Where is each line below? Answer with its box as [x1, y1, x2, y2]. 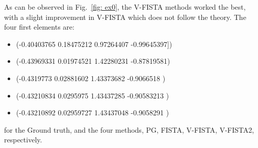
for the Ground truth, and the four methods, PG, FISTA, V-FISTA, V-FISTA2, [4, 124, 254, 135]
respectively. [4, 134, 42, 145]
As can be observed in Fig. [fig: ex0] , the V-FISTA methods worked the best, [4, 2, 246, 12]
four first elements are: [4, 21, 74, 32]
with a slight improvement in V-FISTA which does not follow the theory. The [4, 11, 246, 22]
